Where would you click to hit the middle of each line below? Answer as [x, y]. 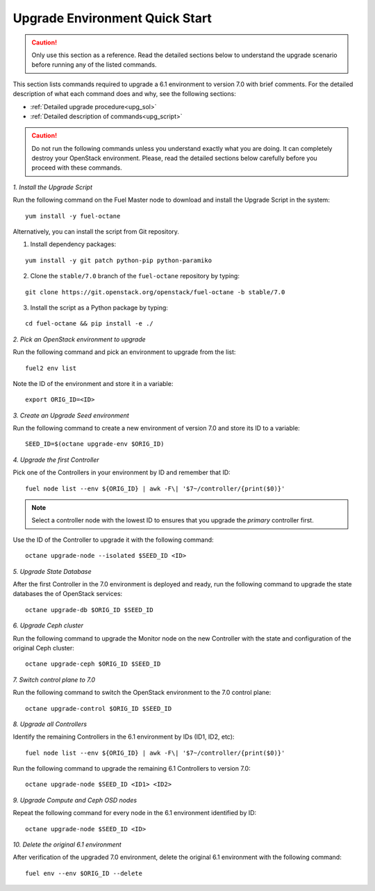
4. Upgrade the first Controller [56, 460]
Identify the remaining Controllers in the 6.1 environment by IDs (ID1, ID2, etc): [124, 737]
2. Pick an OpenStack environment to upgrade [79, 339]
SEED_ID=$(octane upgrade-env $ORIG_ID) [95, 444]
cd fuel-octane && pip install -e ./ [90, 324]
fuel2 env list [51, 368]
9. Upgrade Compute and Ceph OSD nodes [75, 800]
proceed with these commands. [77, 168]
